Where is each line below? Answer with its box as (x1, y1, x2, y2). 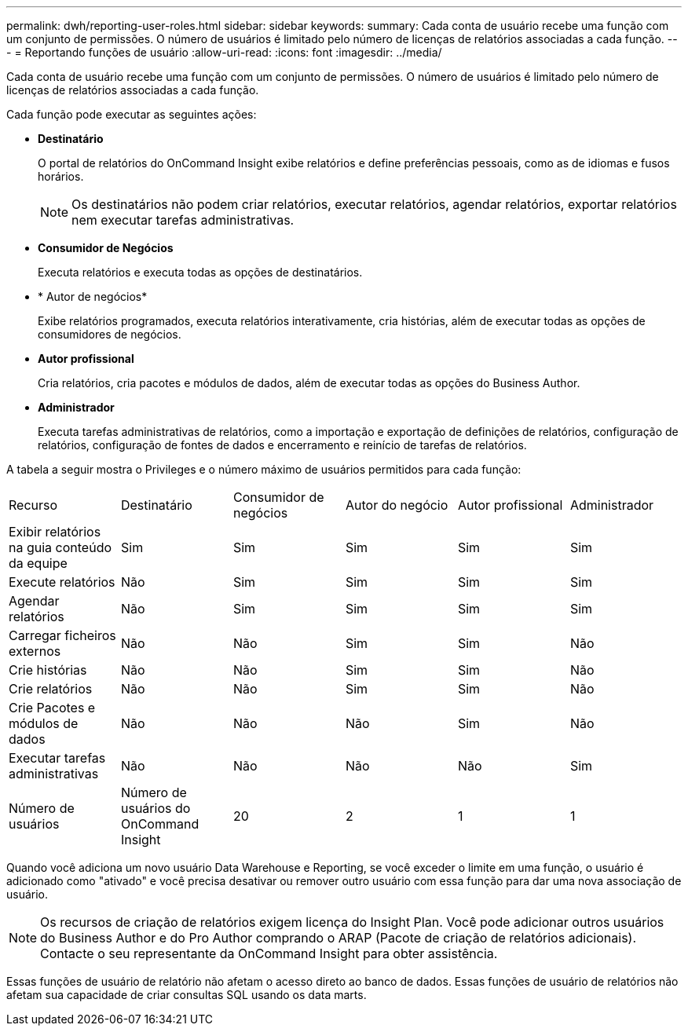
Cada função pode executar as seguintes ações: (6, 108, 257, 121)
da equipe (9, 555, 68, 571)
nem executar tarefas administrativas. (71, 212, 295, 228)
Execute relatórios (9, 574, 115, 590)
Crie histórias (9, 662, 87, 678)
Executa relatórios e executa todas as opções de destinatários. (38, 265, 363, 279)
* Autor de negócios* (38, 290, 148, 303)
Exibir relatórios (9, 524, 101, 540)
